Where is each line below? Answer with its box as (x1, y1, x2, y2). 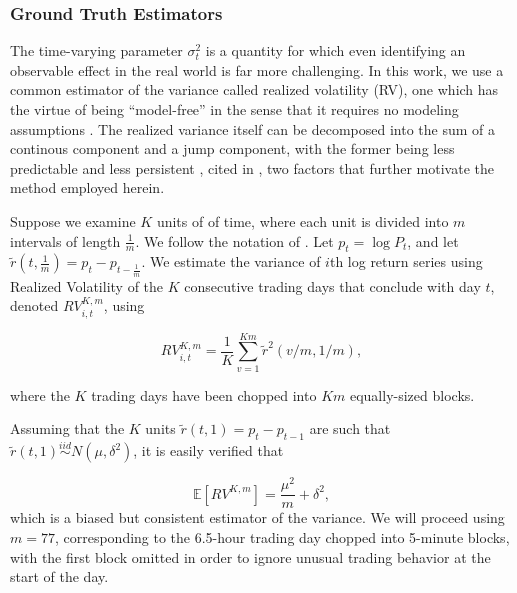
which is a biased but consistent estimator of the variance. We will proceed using (10, 507, 505, 528)
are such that (309, 418, 391, 439)
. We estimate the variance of (141, 251, 321, 272)
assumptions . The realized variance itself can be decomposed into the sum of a (10, 118, 496, 139)
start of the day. (10, 566, 109, 587)
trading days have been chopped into (91, 384, 317, 405)
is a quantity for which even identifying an (205, 40, 466, 61)
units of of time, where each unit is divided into (156, 210, 449, 231)
